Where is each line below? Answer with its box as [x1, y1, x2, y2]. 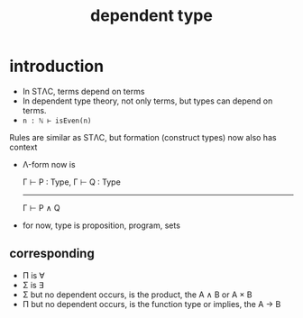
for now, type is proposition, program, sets [22, 220, 180, 231]
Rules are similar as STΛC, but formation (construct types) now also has [9, 132, 277, 142]
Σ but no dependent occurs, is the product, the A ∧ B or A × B [22, 289, 252, 300]
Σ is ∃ [22, 279, 44, 290]
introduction [9, 56, 105, 77]
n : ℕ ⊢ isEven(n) [22, 116, 92, 125]
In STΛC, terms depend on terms [22, 86, 145, 96]
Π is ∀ [22, 269, 45, 280]
